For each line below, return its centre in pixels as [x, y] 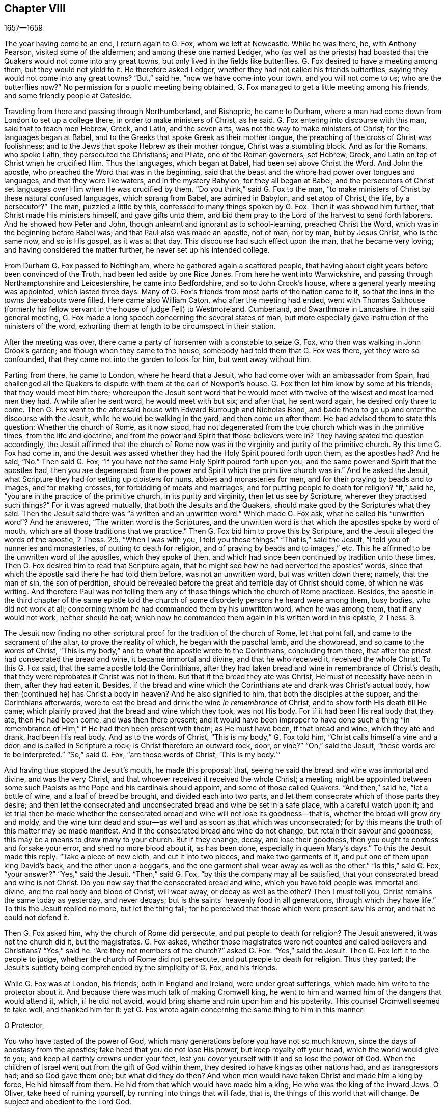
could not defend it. [37, 918]
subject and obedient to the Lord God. [68, 1102]
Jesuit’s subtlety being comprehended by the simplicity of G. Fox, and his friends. [141, 968]
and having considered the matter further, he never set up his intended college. [137, 250]
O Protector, [24, 1025]
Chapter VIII [35, 8]
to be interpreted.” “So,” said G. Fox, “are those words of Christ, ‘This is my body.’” [142, 755]
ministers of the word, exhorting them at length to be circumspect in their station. [140, 326]
